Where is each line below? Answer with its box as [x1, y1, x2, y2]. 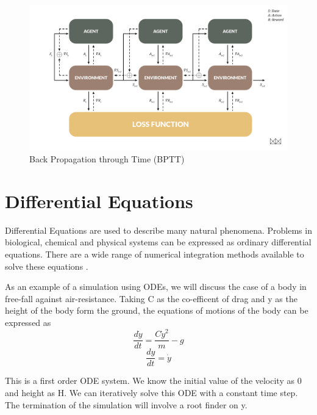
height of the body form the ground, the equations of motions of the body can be [5, 304, 308, 317]
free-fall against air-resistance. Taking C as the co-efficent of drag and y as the [5, 292, 297, 305]
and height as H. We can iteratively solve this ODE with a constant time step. [5, 386, 298, 399]
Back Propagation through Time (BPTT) [29, 153, 185, 165]
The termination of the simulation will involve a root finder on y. [5, 398, 248, 411]
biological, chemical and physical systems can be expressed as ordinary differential [5, 236, 312, 248]
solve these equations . [5, 259, 88, 272]
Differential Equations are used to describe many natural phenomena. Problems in [5, 223, 312, 236]
